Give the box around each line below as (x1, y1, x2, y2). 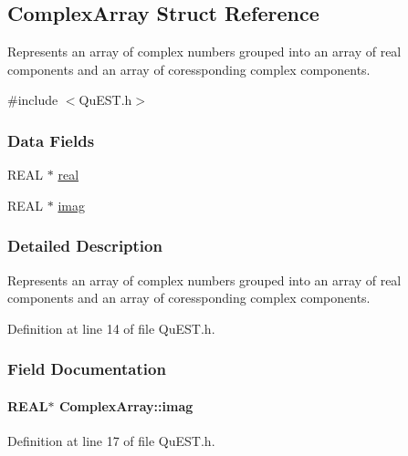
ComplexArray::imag (58, 396, 194, 415)
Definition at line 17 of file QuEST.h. (7, 431, 215, 451)
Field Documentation (7, 358, 166, 380)
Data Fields (7, 129, 95, 151)
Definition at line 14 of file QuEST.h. (7, 318, 215, 337)
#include (7, 90, 58, 109)
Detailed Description (7, 234, 162, 257)
